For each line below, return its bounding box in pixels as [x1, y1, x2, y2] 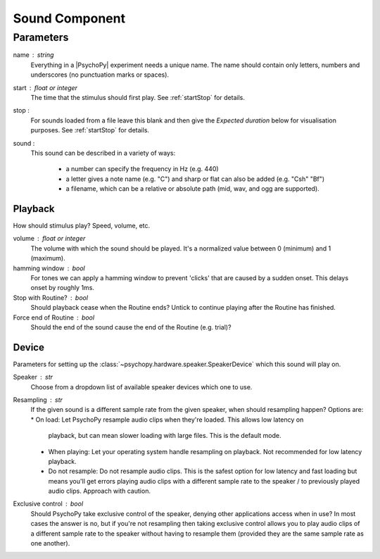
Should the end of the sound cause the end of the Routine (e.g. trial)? [30, 322, 232, 331]
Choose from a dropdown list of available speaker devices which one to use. [30, 382, 253, 391]
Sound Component [13, 11, 126, 26]
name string [13, 51, 54, 59]
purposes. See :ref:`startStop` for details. [30, 126, 150, 134]
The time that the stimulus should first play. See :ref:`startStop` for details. [30, 93, 246, 101]
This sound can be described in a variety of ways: [30, 149, 176, 157]
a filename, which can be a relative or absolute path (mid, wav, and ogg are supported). [65, 184, 319, 193]
